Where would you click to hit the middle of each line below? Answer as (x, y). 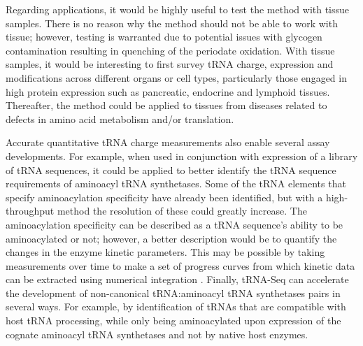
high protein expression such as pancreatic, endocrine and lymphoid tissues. (168, 91)
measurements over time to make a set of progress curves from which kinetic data (180, 265)
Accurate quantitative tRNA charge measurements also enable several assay (168, 142)
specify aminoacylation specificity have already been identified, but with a (164, 197)
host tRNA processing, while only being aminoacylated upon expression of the (173, 320)
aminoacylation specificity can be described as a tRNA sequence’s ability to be (175, 224)
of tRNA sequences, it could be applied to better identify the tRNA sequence (171, 170)
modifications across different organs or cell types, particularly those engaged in (176, 77)
